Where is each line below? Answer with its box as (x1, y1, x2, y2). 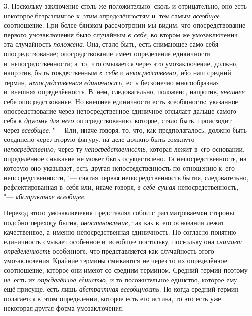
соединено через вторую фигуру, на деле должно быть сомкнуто (4, 134, 195, 144)
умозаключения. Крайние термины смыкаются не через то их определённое (4, 255, 227, 265)
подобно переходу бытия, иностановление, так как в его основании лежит (4, 217, 224, 228)
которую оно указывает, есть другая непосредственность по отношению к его (4, 163, 235, 173)
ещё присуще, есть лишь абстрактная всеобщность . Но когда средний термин (4, 284, 238, 294)
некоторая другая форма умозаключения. (4, 303, 124, 313)
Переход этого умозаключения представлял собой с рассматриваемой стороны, (4, 208, 236, 218)
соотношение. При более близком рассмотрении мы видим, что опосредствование (4, 20, 246, 30)
